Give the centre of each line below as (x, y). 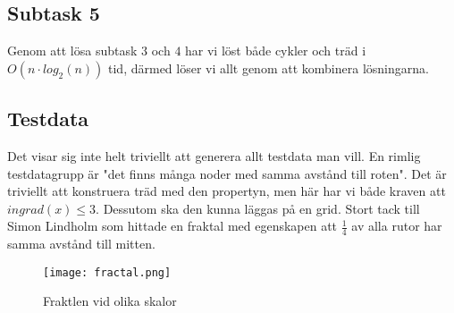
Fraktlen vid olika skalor (110, 301)
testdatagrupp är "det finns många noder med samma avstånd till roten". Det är (227, 173)
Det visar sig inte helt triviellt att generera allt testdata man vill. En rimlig (214, 156)
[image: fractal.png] (107, 272)
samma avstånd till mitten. (81, 244)
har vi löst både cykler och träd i (276, 51)
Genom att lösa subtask (72, 51)
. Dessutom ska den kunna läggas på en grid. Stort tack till (258, 208)
